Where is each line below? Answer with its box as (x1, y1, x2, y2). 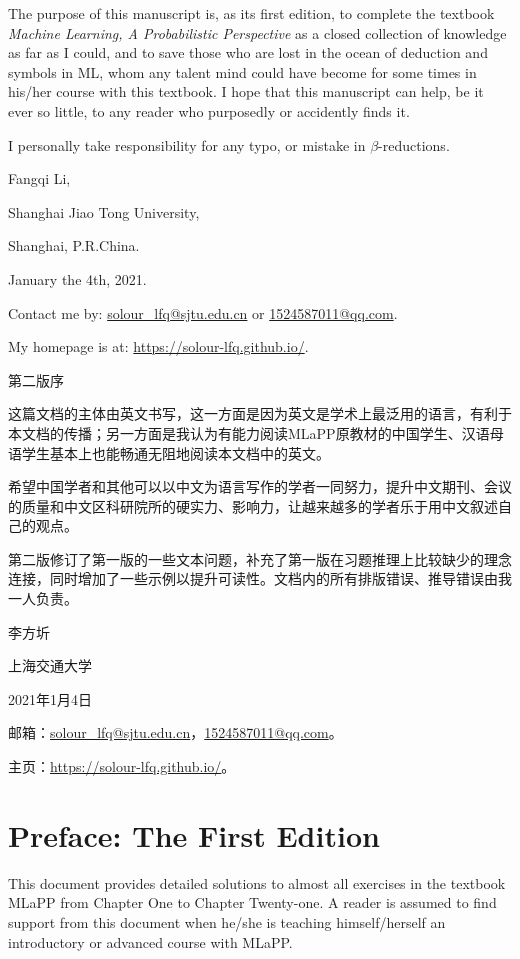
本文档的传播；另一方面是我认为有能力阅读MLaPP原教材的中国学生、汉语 (8, 422, 490, 443)
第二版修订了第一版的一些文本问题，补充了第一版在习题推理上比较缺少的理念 (8, 548, 512, 569)
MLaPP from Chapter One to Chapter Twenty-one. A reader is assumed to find (8, 892, 497, 913)
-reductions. (378, 134, 450, 155)
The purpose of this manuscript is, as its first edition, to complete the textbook (8, 3, 495, 23)
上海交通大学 (8, 655, 92, 676)
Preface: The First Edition (8, 814, 380, 855)
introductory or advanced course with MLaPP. (8, 931, 293, 952)
